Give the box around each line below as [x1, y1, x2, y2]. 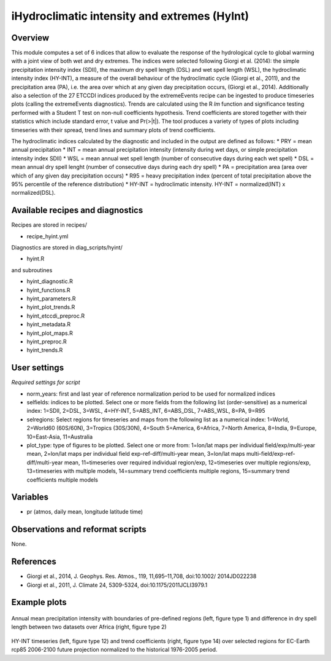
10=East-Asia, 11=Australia [26, 433, 93, 440]
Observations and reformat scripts [11, 524, 146, 534]
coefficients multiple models [26, 476, 98, 483]
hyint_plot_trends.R [26, 303, 75, 311]
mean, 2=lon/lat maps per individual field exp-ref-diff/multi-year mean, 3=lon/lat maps [26, 450, 245, 458]
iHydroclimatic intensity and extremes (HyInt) [11, 9, 249, 23]
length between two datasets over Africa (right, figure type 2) [11, 624, 167, 631]
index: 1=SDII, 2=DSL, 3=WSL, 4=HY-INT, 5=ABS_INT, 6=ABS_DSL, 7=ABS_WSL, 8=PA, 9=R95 [26, 407, 266, 415]
